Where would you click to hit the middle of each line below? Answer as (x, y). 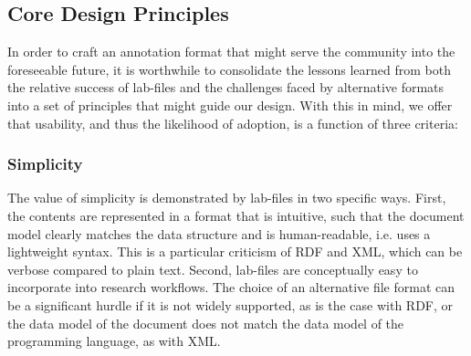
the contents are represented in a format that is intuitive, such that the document (236, 215)
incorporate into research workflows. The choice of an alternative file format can (231, 287)
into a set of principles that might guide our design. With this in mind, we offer (230, 105)
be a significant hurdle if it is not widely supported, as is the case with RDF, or (230, 304)
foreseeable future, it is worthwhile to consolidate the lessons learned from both (229, 69)
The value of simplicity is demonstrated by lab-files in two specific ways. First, (227, 198)
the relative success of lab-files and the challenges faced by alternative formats (226, 87)
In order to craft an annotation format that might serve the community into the (231, 52)
